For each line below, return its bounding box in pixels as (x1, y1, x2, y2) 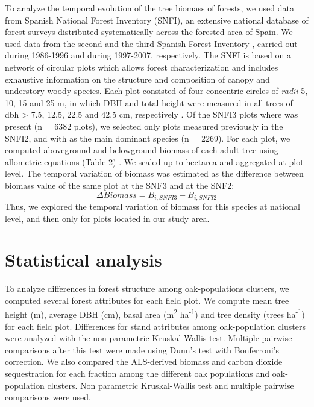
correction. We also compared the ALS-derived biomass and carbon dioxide (5, 355, 283, 368)
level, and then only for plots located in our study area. (5, 212, 210, 224)
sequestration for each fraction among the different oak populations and (5, 367, 270, 380)
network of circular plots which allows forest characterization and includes (5, 60, 278, 73)
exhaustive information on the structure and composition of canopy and (5, 72, 270, 85)
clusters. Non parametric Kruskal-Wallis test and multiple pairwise (47, 379, 294, 391)
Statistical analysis (5, 247, 162, 272)
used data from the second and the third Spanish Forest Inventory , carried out (5, 37, 298, 49)
